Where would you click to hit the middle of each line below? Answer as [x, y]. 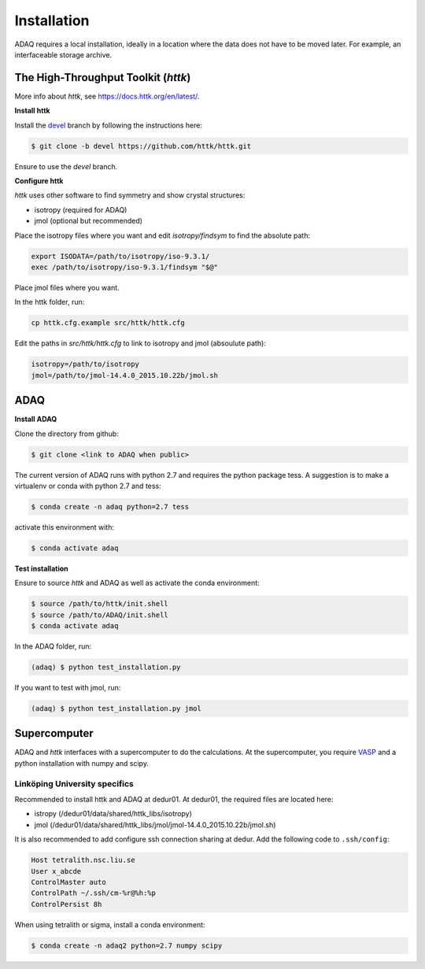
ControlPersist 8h [67, 904]
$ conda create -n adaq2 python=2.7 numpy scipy [127, 945]
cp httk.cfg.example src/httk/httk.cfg [108, 323]
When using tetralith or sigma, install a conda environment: [110, 924]
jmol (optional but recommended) [89, 221]
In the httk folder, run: [50, 302]
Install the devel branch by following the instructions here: [108, 125]
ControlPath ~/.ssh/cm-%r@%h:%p [94, 893]
